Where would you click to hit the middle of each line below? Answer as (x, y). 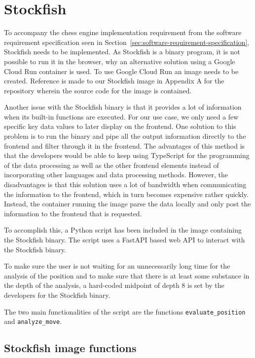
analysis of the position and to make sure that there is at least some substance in (127, 275)
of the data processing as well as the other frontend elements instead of (111, 165)
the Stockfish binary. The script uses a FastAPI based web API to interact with (125, 239)
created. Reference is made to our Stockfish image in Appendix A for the (114, 81)
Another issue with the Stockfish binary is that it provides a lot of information (123, 107)
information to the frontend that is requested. (73, 213)
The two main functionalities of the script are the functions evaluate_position (125, 311)
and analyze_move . (33, 321)
